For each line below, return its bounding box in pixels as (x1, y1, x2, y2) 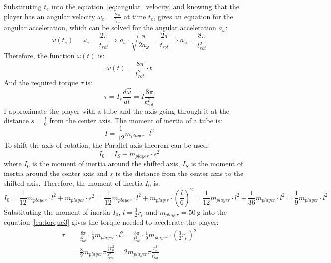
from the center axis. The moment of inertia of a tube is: (49, 115, 222, 126)
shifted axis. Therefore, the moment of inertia (4, 177, 143, 188)
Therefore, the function (4, 50, 75, 61)
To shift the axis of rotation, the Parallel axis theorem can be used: (4, 140, 209, 150)
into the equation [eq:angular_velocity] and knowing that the (51, 1, 240, 11)
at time (123, 11, 146, 21)
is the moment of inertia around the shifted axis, (32, 158, 180, 169)
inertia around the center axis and (4, 168, 108, 178)
